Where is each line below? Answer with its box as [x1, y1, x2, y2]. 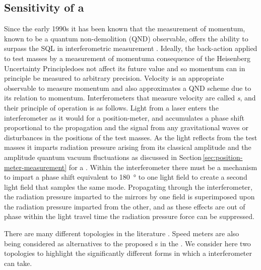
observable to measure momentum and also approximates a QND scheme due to [4, 82, 251, 93]
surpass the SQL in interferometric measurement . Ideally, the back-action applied [4, 43, 257, 53]
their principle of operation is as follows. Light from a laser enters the [4, 102, 219, 113]
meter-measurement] [4, 161, 67, 172]
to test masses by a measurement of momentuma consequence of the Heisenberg [4, 52, 250, 63]
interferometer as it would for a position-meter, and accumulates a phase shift [4, 112, 244, 123]
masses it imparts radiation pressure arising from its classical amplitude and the [4, 142, 251, 152]
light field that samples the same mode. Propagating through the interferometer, [4, 181, 252, 192]
